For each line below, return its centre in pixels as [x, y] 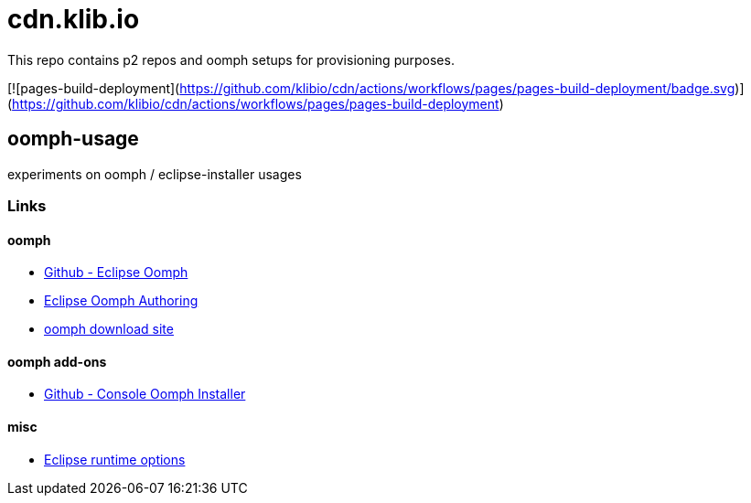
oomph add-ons [57, 361]
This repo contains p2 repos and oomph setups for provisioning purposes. [231, 59]
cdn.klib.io [74, 19]
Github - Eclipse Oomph [116, 273]
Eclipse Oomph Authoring [121, 301]
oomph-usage [73, 139]
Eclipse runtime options [115, 459]
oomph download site [109, 329]
